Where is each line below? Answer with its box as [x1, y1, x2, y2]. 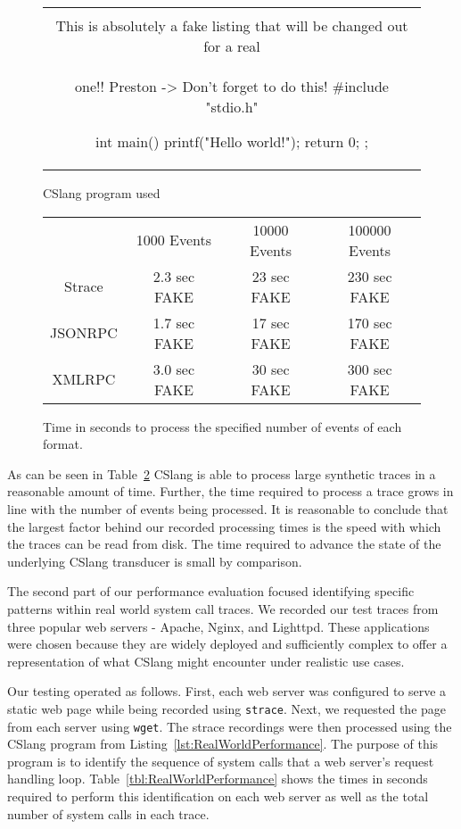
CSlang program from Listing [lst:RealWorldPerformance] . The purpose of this [7, 734, 439, 753]
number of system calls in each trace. [7, 804, 210, 823]
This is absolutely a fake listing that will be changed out [55, 15, 408, 36]
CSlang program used [43, 184, 161, 202]
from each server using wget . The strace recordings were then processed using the [7, 717, 452, 735]
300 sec [347, 358, 392, 379]
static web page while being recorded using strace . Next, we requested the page [7, 699, 447, 717]
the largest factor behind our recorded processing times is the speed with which [7, 517, 441, 535]
